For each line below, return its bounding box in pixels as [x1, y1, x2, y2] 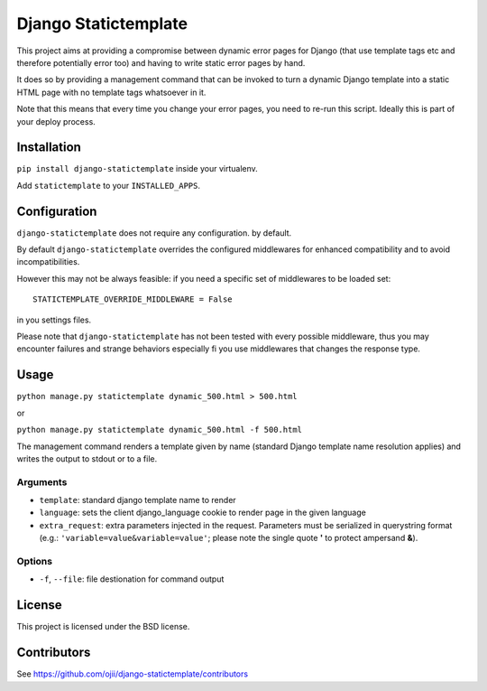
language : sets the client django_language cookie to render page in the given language [39, 507, 367, 518]
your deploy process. [16, 116, 96, 126]
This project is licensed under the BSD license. [16, 621, 190, 632]
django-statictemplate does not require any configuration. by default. [16, 227, 292, 238]
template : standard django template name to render [39, 495, 236, 506]
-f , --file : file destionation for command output [39, 574, 225, 584]
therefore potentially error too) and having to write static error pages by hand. [16, 57, 306, 68]
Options [16, 555, 53, 567]
